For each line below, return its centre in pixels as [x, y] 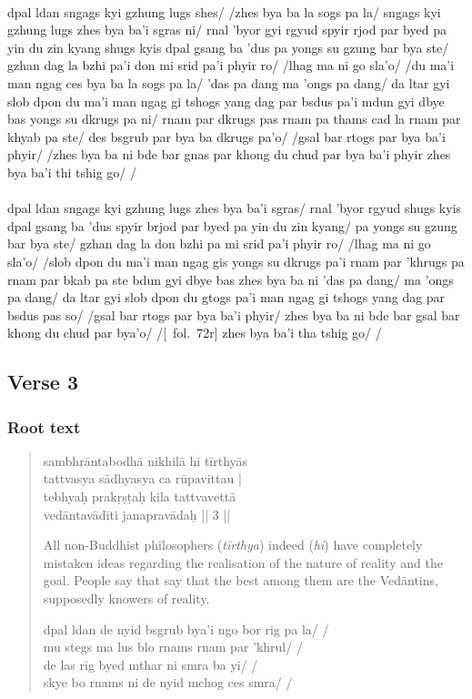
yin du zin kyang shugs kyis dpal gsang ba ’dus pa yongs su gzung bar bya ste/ [228, 47]
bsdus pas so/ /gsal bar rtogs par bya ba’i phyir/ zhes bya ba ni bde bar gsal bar [234, 314]
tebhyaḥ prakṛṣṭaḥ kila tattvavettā [140, 496]
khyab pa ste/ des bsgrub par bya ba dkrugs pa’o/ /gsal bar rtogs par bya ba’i [226, 136]
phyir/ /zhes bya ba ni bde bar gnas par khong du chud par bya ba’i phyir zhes [229, 154]
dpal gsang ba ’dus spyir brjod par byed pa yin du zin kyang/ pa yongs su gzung [232, 225]
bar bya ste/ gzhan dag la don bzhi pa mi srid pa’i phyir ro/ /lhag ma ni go [219, 243]
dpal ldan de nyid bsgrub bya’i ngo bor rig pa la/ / [186, 628]
